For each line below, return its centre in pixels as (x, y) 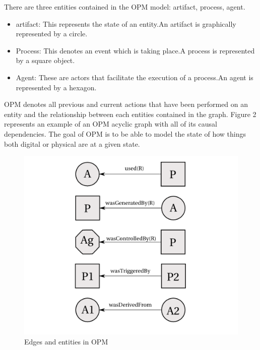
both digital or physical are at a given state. (72, 143)
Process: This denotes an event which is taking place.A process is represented (135, 50)
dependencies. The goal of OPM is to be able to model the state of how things (125, 133)
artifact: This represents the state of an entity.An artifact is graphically (126, 23)
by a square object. (45, 60)
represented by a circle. (52, 34)
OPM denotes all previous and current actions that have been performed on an (126, 104)
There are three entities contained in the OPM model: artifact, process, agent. (125, 7)
